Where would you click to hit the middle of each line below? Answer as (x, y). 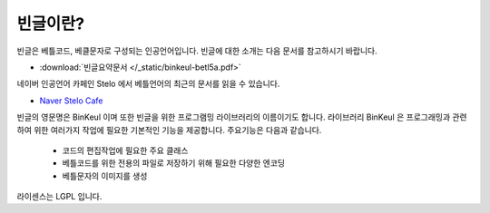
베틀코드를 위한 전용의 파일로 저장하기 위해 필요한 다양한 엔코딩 (174, 163)
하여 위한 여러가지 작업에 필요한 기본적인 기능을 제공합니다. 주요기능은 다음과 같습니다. (169, 130)
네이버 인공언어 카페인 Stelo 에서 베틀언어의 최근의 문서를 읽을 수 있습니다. (148, 84)
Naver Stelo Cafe (71, 101)
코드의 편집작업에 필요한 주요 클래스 (125, 150)
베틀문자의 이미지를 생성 (105, 176)
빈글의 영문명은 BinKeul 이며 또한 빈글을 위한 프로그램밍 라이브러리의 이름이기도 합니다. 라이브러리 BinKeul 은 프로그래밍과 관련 (242, 117)
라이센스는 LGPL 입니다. (59, 197)
